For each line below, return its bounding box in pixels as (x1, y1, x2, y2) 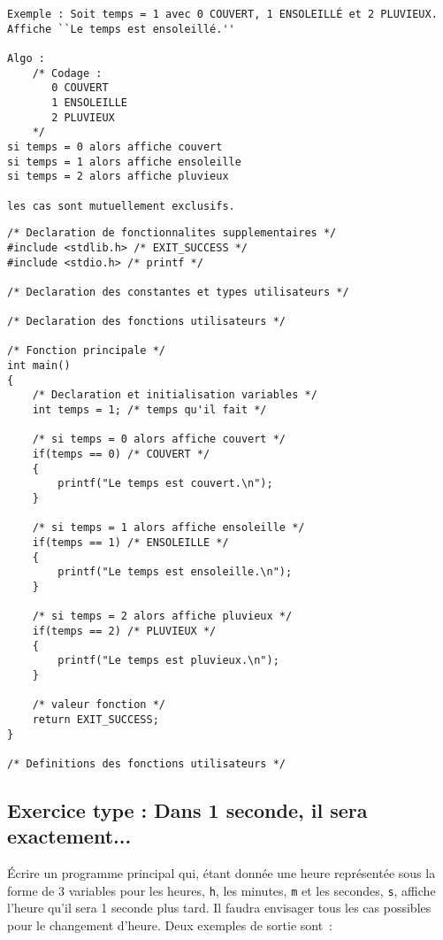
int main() (7, 359, 71, 373)
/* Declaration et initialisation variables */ (32, 389, 317, 402)
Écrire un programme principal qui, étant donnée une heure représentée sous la (7, 864, 436, 882)
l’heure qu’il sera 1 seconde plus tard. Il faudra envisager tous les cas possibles (7, 898, 432, 917)
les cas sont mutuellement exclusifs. (7, 199, 235, 212)
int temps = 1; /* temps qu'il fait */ (32, 404, 267, 417)
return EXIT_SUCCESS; (32, 713, 159, 726)
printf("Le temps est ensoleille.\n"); (57, 566, 293, 579)
